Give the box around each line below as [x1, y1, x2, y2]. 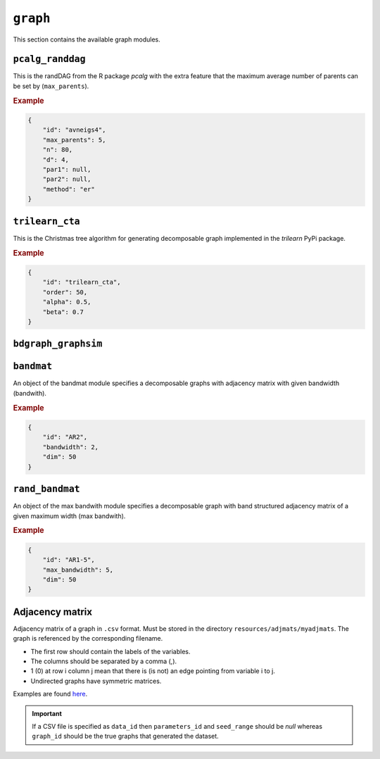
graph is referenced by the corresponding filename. [13, 634, 163, 643]
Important [32, 709, 63, 717]
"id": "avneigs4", [42, 126, 106, 134]
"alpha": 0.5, [42, 298, 91, 306]
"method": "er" [42, 185, 95, 193]
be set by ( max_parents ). [13, 82, 89, 90]
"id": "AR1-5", [42, 556, 95, 564]
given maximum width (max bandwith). [13, 511, 126, 520]
